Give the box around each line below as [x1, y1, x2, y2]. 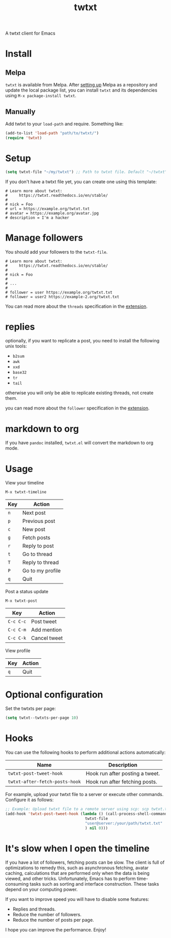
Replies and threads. [12, 906, 56, 912]
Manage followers [5, 232, 83, 243]
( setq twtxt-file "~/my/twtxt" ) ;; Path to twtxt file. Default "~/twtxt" [5, 169, 167, 174]
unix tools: [5, 343, 27, 349]
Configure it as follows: [5, 797, 54, 803]
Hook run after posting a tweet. [85, 770, 160, 777]
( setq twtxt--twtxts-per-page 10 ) [5, 715, 79, 721]
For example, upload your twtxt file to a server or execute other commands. [5, 792, 164, 798]
